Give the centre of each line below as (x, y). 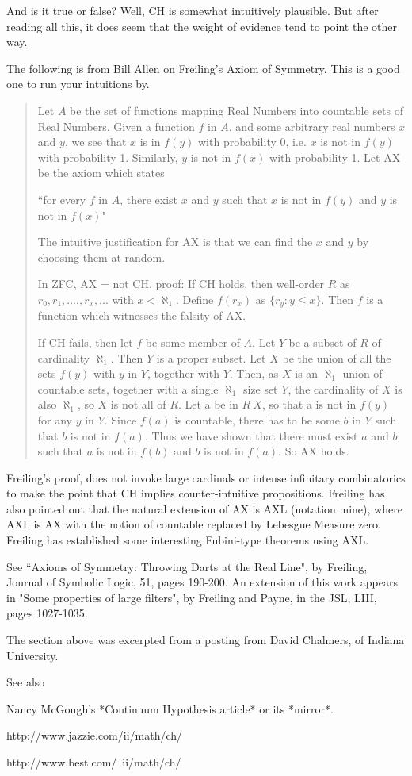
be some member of (193, 342)
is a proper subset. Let (211, 357)
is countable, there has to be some (257, 419)
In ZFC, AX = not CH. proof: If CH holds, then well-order (181, 284)
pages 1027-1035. (47, 613)
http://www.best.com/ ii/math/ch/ (94, 762)
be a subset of (322, 342)
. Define (195, 299)
